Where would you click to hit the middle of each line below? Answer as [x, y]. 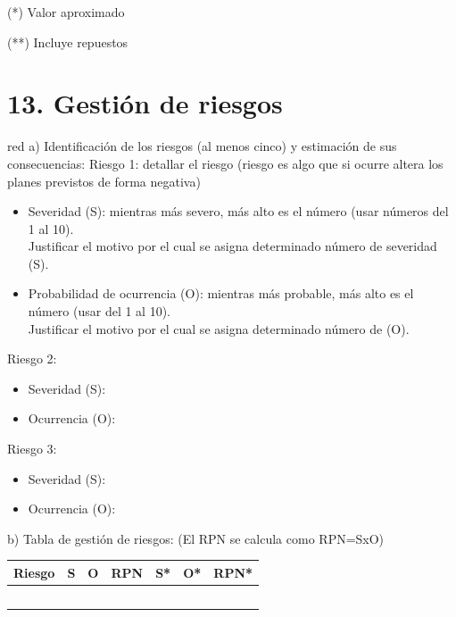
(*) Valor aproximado [66, 12]
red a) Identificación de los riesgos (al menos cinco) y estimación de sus [202, 146]
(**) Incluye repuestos [68, 42]
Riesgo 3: [32, 449]
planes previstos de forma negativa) [104, 181]
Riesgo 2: [32, 359]
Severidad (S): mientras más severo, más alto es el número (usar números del [238, 211]
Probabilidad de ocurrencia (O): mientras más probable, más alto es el [221, 293]
